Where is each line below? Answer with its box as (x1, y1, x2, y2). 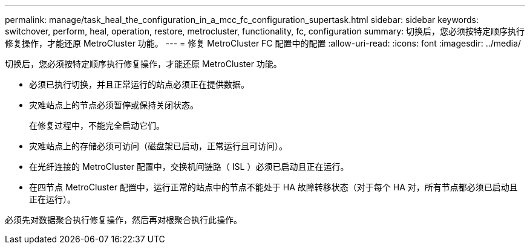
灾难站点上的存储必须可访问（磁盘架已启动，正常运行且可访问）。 (29, 141, 287, 151)
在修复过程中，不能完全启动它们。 (29, 120, 165, 131)
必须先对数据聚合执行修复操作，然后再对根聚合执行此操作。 (5, 215, 242, 225)
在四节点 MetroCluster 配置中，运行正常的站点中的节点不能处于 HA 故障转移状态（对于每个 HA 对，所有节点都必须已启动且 (29, 182, 518, 192)
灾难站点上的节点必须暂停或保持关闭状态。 (29, 100, 198, 110)
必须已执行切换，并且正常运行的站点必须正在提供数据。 (29, 79, 249, 89)
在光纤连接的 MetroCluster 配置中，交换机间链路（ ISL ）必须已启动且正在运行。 (29, 161, 349, 172)
